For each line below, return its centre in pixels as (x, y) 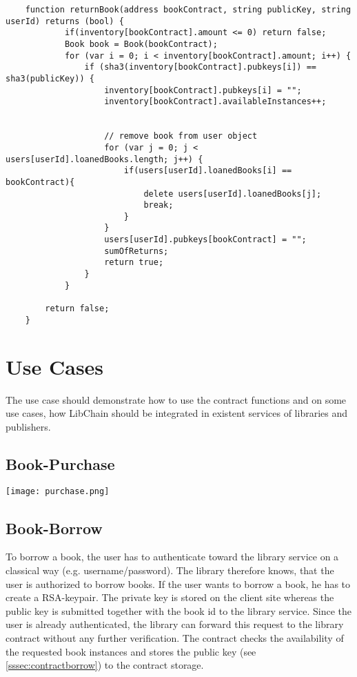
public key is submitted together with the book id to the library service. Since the (179, 610)
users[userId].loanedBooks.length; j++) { (104, 159)
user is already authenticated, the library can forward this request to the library (175, 624)
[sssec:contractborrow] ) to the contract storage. (105, 665)
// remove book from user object (181, 136)
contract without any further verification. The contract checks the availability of (175, 637)
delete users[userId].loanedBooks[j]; (233, 194)
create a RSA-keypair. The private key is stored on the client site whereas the (170, 597)
